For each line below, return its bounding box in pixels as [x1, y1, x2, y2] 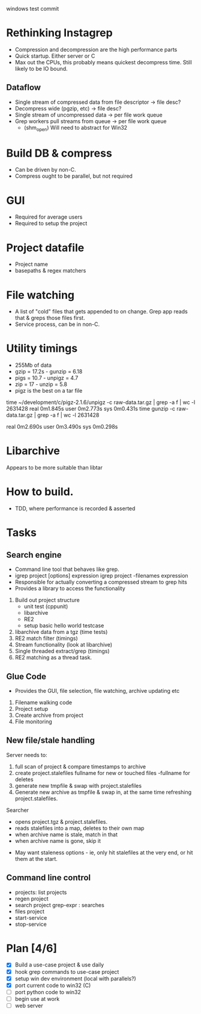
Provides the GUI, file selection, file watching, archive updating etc [14, 687, 180, 694]
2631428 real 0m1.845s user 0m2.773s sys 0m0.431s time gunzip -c [6, 405, 176, 412]
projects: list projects [14, 889, 67, 896]
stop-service [14, 920, 47, 928]
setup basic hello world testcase [23, 622, 104, 629]
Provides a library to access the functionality [14, 585, 125, 592]
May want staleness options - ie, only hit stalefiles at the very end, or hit [14, 849, 193, 856]
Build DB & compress [6, 146, 112, 160]
